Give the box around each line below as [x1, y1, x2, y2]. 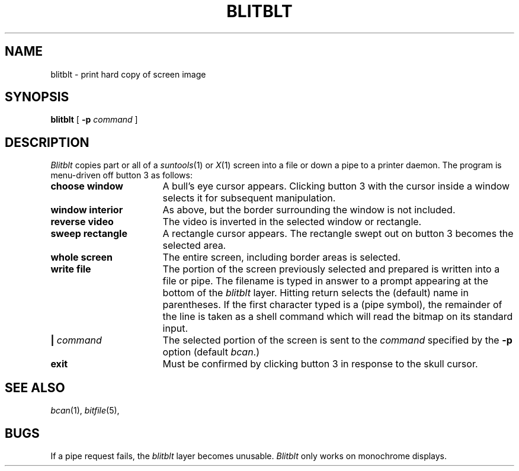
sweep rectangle [50, 228, 127, 240]
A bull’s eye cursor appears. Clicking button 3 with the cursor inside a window [162, 180, 510, 193]
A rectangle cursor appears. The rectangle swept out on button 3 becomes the [162, 228, 514, 240]
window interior [50, 204, 123, 216]
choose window [50, 180, 123, 193]
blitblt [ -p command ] [50, 114, 138, 125]
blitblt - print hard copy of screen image [50, 69, 206, 79]
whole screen [50, 251, 113, 264]
